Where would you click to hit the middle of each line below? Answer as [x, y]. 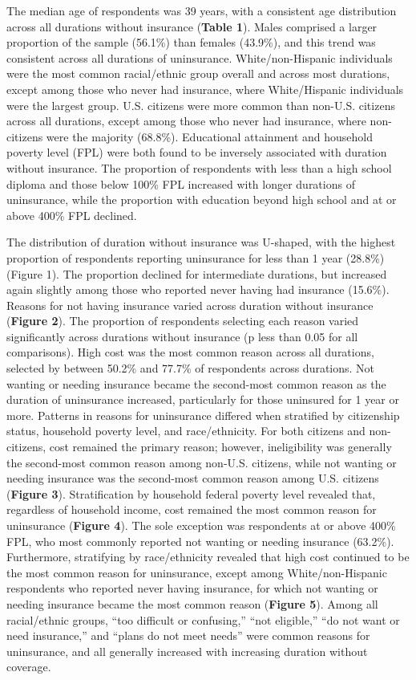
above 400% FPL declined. [72, 215]
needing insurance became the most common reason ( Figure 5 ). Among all [192, 603]
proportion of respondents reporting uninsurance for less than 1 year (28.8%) [196, 257]
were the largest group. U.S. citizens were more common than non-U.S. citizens [201, 105]
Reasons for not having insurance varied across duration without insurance [190, 305]
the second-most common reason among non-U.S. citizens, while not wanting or [202, 462]
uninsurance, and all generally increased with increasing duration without [187, 651]
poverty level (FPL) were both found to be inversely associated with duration [197, 152]
